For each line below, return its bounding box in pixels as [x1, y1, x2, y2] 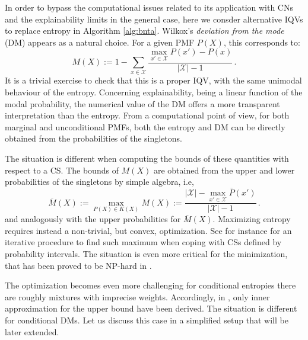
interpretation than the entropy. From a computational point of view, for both [5, 109, 290, 121]
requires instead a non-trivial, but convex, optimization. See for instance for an [5, 224, 292, 236]
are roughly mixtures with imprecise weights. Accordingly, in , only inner [5, 290, 270, 303]
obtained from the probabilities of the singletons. [5, 132, 183, 145]
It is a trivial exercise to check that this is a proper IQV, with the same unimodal [5, 74, 302, 86]
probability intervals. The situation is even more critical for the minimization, [5, 247, 288, 259]
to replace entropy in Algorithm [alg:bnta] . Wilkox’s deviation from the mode [5, 24, 284, 37]
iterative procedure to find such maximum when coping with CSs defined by [5, 236, 282, 248]
